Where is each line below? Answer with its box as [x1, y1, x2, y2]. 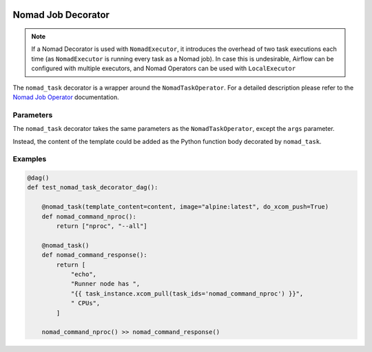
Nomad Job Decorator [12, 9, 110, 21]
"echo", [70, 270, 96, 278]
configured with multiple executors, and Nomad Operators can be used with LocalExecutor [31, 64, 296, 72]
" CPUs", [70, 300, 101, 307]
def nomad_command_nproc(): [41, 212, 137, 220]
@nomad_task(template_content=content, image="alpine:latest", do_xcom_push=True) [41, 203, 329, 211]
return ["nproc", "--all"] [56, 222, 147, 230]
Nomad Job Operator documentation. [12, 93, 120, 101]
